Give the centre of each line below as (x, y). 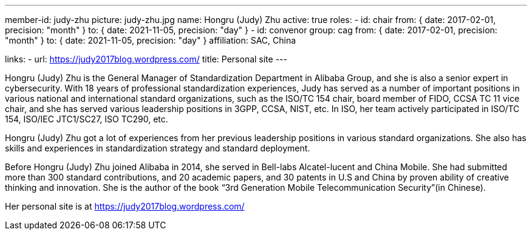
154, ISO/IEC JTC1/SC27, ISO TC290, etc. (87, 119)
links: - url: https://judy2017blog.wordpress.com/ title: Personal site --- (146, 59)
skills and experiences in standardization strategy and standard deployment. (158, 148)
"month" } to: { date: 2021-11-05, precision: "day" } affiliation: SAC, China (151, 40)
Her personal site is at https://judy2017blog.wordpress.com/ (125, 206)
